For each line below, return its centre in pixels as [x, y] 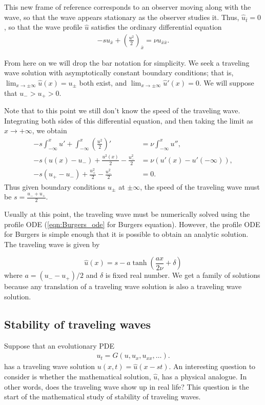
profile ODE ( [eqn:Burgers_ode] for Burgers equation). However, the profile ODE [132, 224]
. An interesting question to [212, 366]
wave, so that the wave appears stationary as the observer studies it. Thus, [122, 17]
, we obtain [49, 130]
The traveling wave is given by [52, 244]
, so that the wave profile [43, 27]
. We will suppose [227, 82]
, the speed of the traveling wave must [200, 186]
